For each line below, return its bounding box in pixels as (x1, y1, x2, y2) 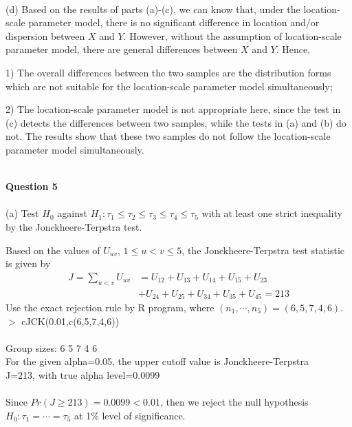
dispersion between (5, 28, 85, 43)
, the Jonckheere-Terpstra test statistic (181, 242, 344, 257)
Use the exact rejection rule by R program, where (5, 300, 214, 314)
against (57, 206, 87, 220)
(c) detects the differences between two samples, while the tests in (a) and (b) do (5, 115, 346, 129)
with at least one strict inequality (201, 206, 342, 220)
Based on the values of (5, 242, 100, 257)
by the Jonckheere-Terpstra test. (5, 219, 142, 233)
